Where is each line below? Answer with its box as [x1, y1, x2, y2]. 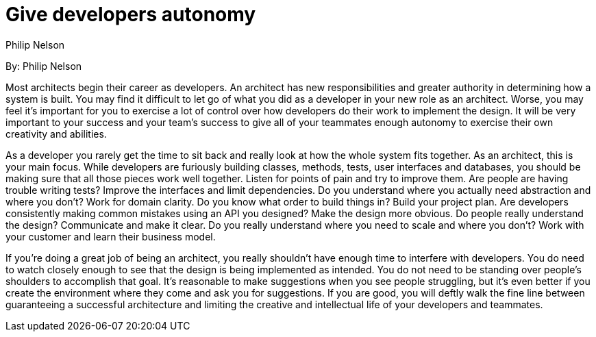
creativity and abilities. [5, 127, 107, 140]
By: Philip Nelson [5, 60, 82, 72]
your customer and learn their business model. [5, 230, 216, 242]
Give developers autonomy [5, 3, 256, 26]
